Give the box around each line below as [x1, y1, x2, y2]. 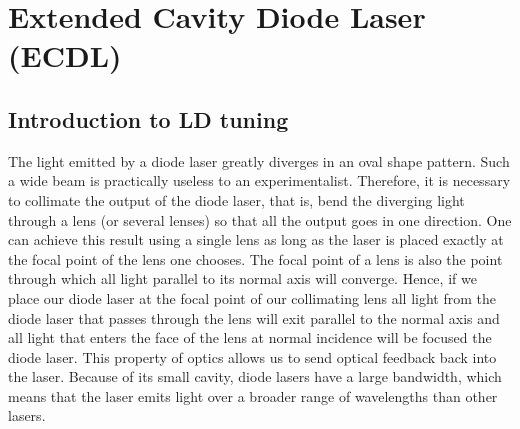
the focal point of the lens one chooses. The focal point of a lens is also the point [8, 248, 503, 269]
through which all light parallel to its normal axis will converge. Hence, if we [8, 268, 477, 289]
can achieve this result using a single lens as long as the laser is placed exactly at [8, 229, 504, 250]
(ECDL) [8, 35, 122, 76]
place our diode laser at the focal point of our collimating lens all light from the [8, 287, 496, 308]
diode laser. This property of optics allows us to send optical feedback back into [8, 346, 497, 367]
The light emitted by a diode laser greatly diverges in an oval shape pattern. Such [8, 150, 510, 171]
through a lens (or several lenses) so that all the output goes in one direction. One [8, 209, 512, 230]
